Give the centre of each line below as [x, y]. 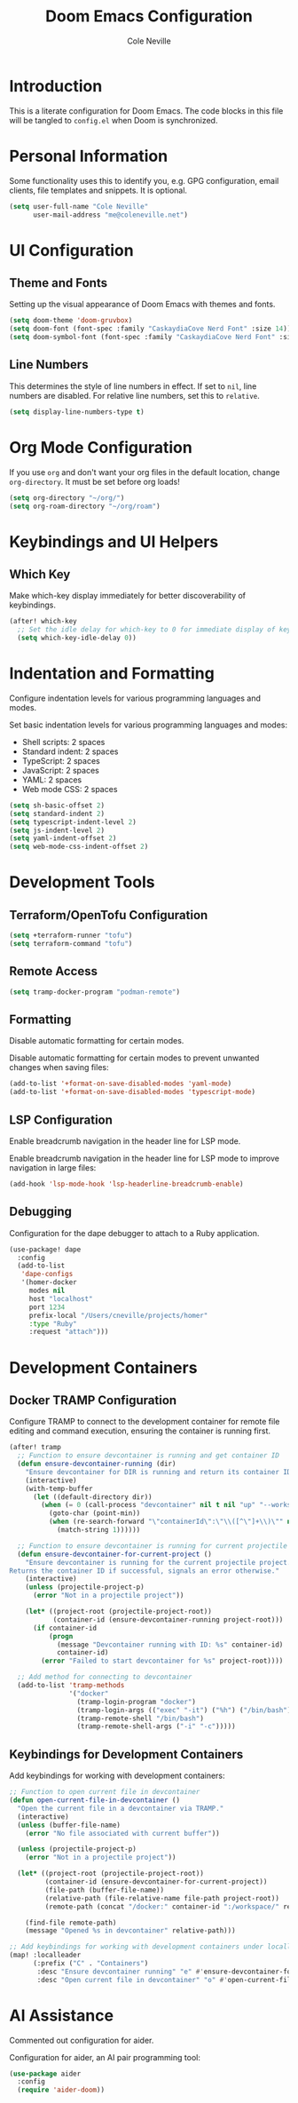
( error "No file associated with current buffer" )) [122, 1833]
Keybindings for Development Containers [126, 1754]
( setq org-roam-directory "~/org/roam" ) [85, 506]
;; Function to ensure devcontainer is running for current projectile [153, 1546]
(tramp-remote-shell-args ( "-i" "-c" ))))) [157, 1726]
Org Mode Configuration [101, 447]
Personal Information [89, 156]
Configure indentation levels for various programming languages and [135, 698]
